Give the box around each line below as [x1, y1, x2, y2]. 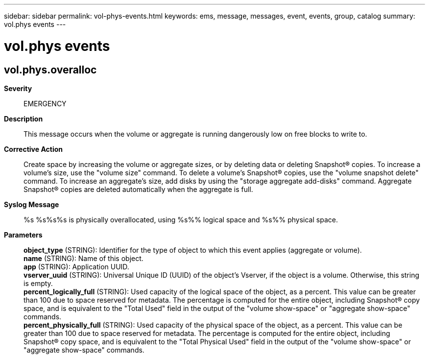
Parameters [4, 230, 43, 239]
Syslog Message [4, 200, 59, 209]
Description [4, 114, 43, 123]
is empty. [24, 279, 53, 287]
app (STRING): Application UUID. [24, 262, 129, 271]
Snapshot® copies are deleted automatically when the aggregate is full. [24, 185, 253, 193]
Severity [4, 84, 32, 93]
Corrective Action [4, 144, 63, 153]
